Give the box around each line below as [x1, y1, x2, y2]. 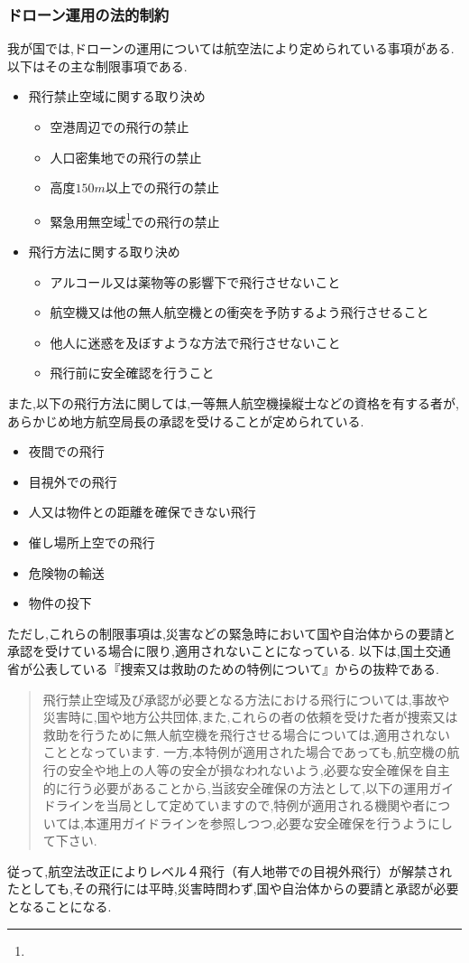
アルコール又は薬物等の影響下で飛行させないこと [50, 272, 341, 291]
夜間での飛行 [28, 442, 105, 461]
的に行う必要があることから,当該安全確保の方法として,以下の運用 [42, 778, 429, 797]
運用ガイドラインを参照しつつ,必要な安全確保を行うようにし [96, 813, 454, 832]
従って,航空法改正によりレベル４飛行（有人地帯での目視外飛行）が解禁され [7, 861, 452, 880]
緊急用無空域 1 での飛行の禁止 [50, 209, 220, 230]
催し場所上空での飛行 [28, 532, 155, 551]
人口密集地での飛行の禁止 [50, 147, 202, 166]
